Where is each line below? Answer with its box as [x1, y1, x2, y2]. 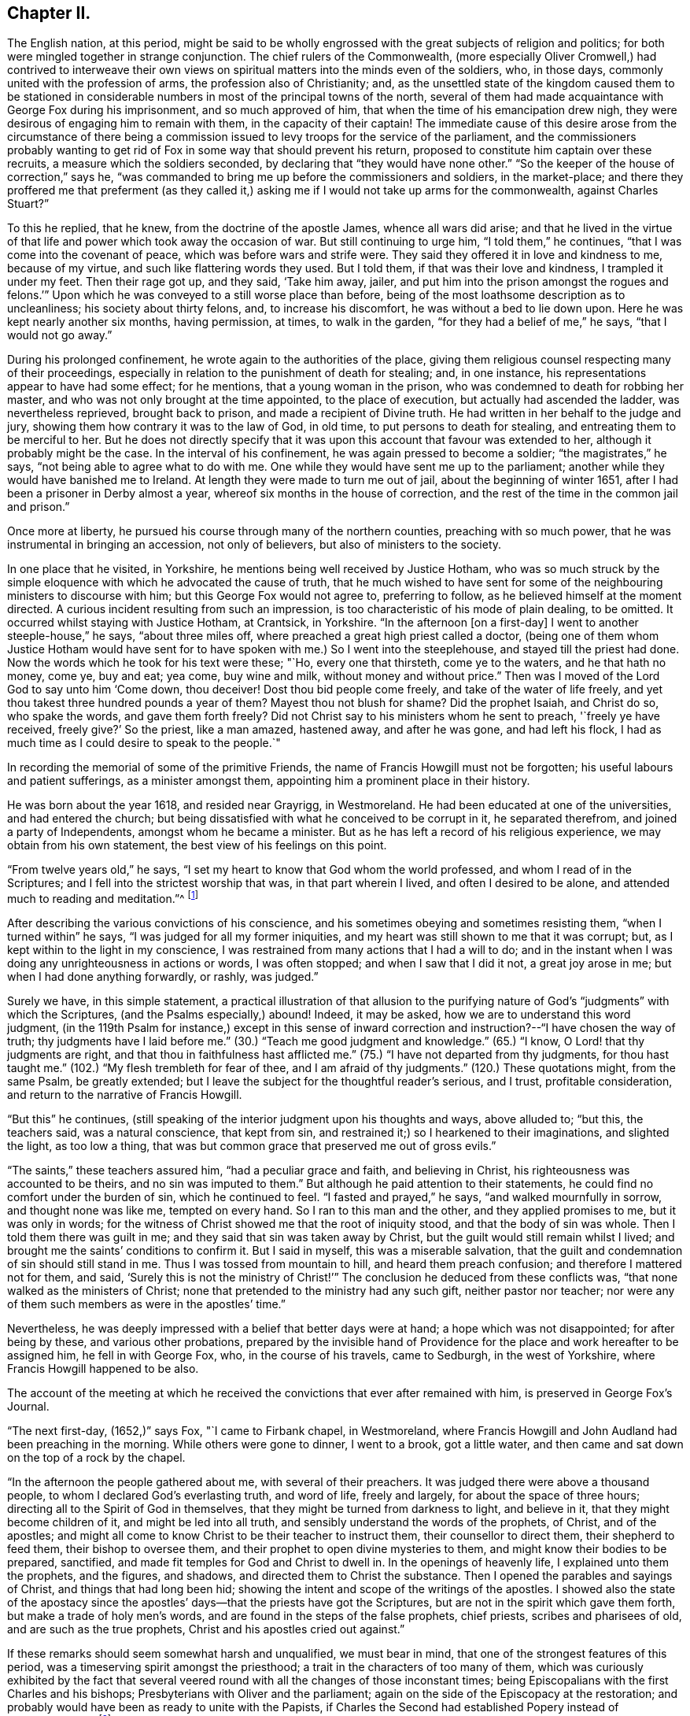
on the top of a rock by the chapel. [7, 1451, 186, 1465]
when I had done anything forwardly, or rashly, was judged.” [7, 970, 319, 984]
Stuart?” [7, 197, 50, 211]
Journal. [7, 1400, 50, 1414]
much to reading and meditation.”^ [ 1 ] [7, 889, 198, 906]
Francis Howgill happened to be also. [7, 1362, 199, 1376]
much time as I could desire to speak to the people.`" [7, 736, 281, 750]
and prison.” [7, 500, 70, 514]
